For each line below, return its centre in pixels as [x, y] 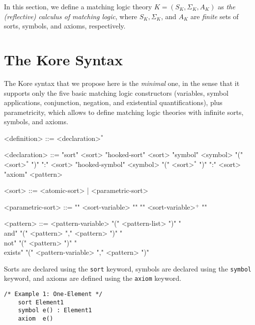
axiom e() [36, 319]
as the [227, 6]
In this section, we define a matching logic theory [78, 6]
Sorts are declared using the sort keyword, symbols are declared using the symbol [128, 268]
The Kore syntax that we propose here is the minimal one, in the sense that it [122, 83]
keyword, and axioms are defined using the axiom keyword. [93, 278]
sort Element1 [41, 302]
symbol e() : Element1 [55, 311]
